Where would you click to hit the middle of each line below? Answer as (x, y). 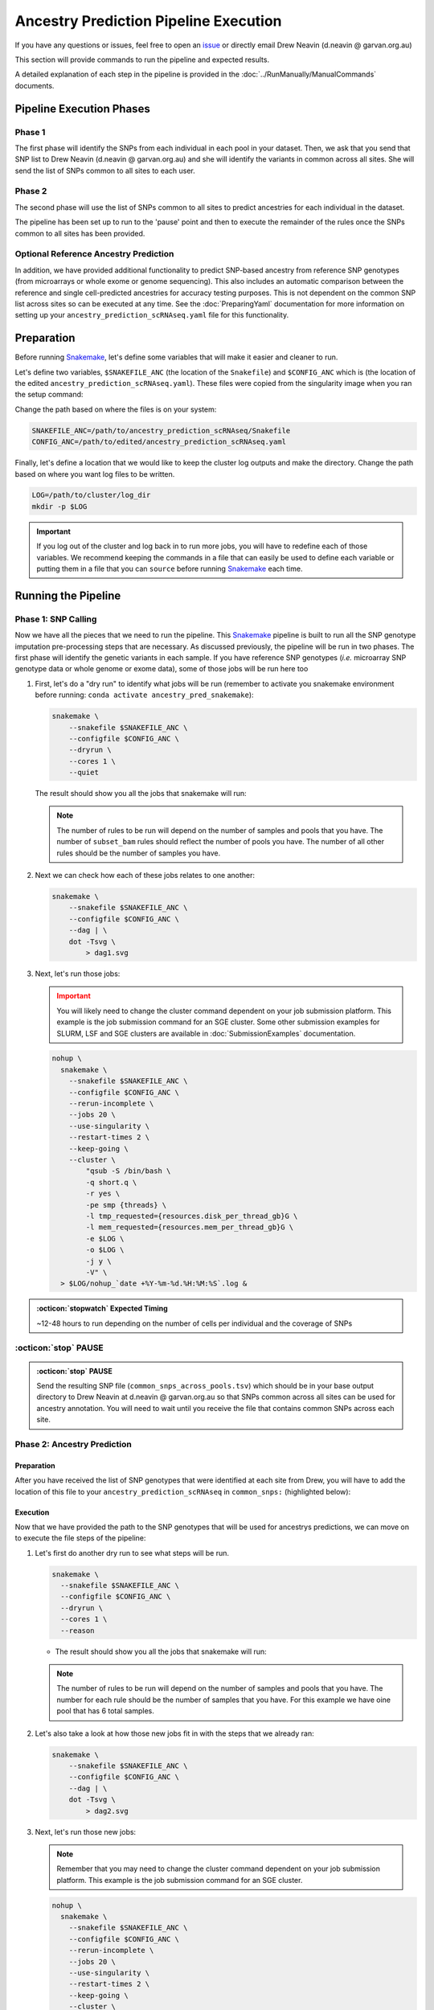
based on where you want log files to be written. (95, 474)
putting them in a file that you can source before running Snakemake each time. (170, 569)
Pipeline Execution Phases (82, 109)
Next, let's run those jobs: (78, 974)
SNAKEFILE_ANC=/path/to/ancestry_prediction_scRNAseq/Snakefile (161, 431)
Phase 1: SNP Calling (56, 619)
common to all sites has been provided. (80, 233)
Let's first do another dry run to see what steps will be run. (132, 1553)
